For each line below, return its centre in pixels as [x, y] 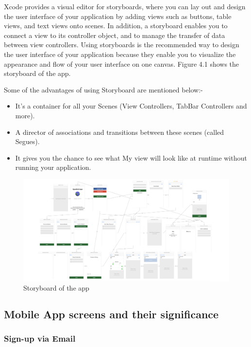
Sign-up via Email [40, 338]
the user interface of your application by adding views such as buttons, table [118, 16]
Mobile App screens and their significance [111, 314]
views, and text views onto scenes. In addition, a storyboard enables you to [116, 26]
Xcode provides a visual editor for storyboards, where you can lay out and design [125, 6]
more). [25, 115]
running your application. [53, 167]
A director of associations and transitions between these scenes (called [120, 132]
